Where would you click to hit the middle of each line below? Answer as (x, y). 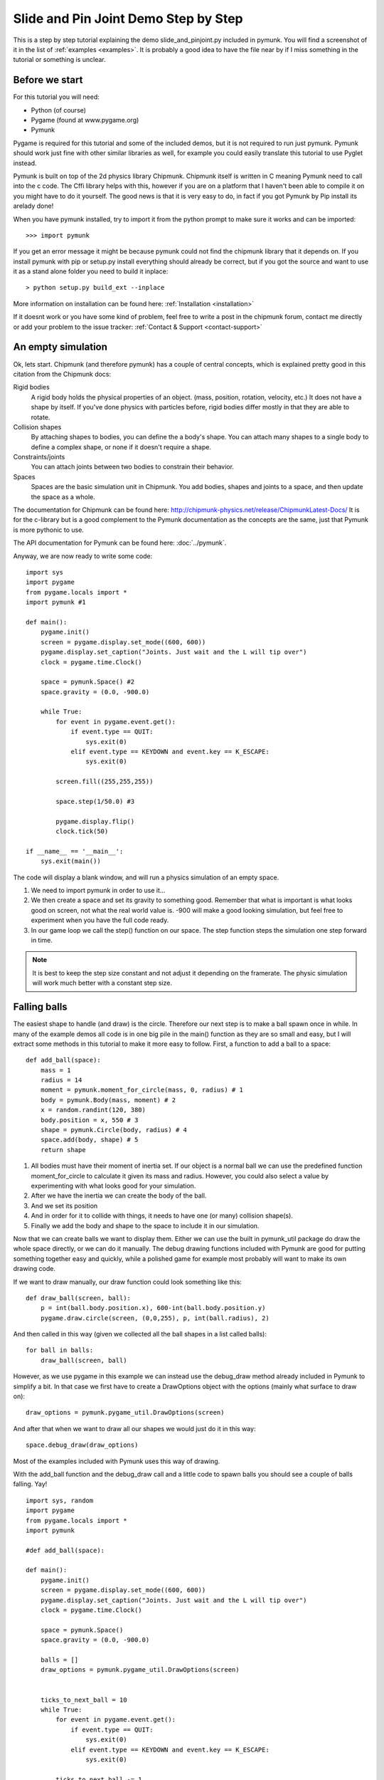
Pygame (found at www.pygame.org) (85, 120)
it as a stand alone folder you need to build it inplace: (91, 271)
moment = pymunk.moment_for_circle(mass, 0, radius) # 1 (142, 1090)
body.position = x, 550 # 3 (89, 1120)
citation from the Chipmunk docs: (62, 374)
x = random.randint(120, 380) (93, 1110)
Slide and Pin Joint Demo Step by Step (128, 19)
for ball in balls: (60, 1350)
